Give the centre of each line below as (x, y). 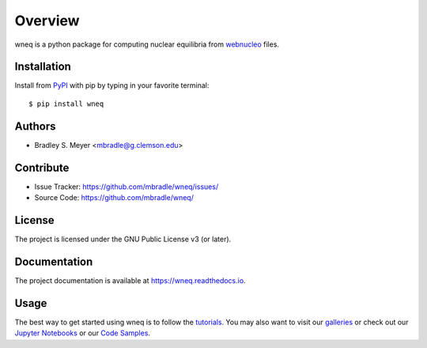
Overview (47, 21)
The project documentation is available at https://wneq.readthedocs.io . (130, 280)
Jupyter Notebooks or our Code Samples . (82, 333)
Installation (43, 67)
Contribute (42, 167)
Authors (35, 126)
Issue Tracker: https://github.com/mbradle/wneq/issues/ (127, 187)
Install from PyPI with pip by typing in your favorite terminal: (112, 85)
